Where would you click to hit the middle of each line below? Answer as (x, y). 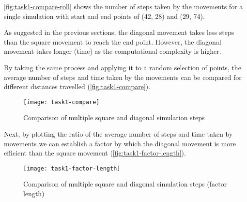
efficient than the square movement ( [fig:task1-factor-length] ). (95, 153)
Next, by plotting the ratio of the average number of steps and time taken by (118, 134)
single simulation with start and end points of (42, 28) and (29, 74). (104, 16)
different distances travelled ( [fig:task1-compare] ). (77, 86)
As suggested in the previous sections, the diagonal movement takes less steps (119, 32)
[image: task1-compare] (62, 102)
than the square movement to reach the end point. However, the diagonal (113, 41)
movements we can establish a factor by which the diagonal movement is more (120, 143)
